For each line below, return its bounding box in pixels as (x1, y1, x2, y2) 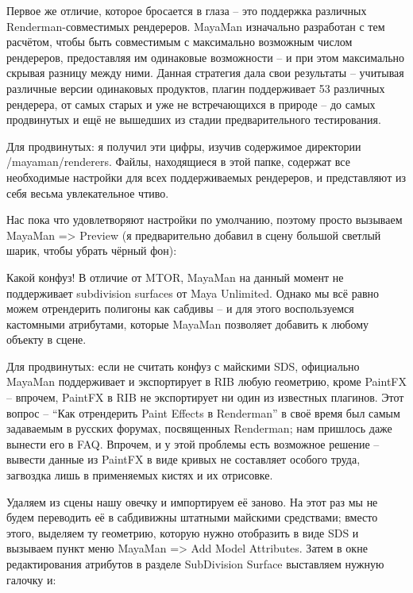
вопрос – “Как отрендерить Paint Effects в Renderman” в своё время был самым (6, 404, 400, 421)
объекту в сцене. (6, 331, 87, 348)
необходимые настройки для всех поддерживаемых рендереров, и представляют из (6, 168, 406, 185)
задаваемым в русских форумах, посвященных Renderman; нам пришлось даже (6, 420, 392, 437)
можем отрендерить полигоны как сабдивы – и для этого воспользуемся (6, 300, 354, 317)
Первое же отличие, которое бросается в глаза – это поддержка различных (6, 2, 367, 18)
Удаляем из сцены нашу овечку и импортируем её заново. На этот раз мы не (6, 493, 378, 510)
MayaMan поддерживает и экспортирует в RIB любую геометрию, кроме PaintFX (6, 373, 407, 390)
